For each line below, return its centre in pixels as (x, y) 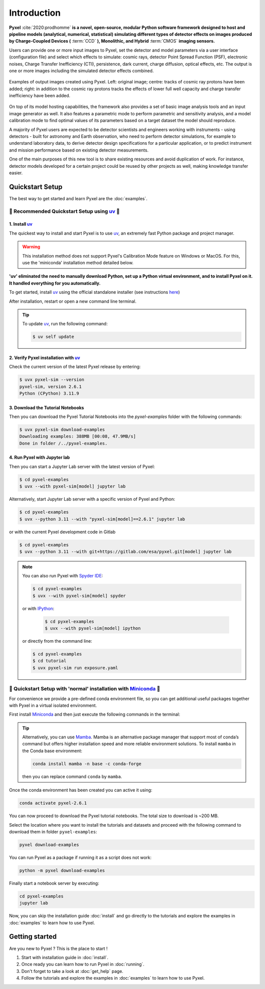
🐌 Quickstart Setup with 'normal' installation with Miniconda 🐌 (85, 689)
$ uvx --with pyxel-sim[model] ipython (93, 628)
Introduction (35, 13)
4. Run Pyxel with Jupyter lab (40, 457)
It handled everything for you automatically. (55, 283)
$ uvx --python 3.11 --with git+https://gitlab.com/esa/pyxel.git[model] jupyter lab (125, 551)
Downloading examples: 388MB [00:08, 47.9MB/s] (78, 436)
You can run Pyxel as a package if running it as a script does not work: (80, 857)
